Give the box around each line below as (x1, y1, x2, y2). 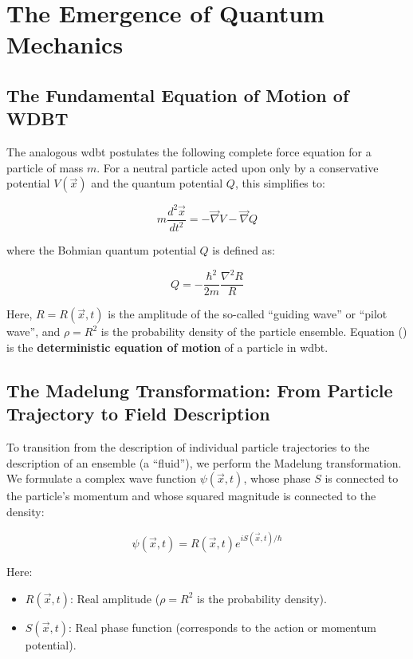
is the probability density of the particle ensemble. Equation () (100, 323, 407, 340)
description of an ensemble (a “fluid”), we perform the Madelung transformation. (6, 454, 402, 471)
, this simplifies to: (234, 175, 325, 191)
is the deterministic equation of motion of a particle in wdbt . (6, 339, 328, 355)
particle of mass (6, 159, 84, 176)
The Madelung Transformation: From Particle (6, 377, 393, 402)
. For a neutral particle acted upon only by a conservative (96, 159, 379, 176)
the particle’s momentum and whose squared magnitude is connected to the (6, 487, 376, 504)
